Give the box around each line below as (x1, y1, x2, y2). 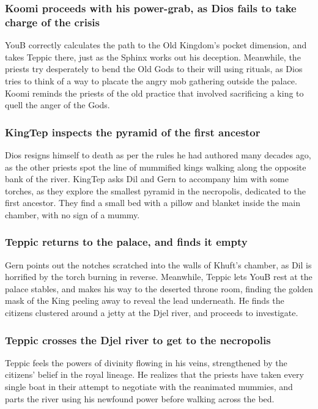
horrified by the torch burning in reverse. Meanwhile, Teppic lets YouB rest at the (5, 270, 312, 283)
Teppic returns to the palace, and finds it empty (5, 234, 248, 249)
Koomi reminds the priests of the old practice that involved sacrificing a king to (5, 86, 304, 99)
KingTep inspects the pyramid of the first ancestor (5, 124, 261, 139)
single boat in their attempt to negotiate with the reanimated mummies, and (5, 380, 293, 393)
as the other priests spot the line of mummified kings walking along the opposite (5, 160, 306, 173)
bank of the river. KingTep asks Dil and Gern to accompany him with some (5, 172, 289, 185)
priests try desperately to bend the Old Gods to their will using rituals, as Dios (5, 62, 303, 75)
